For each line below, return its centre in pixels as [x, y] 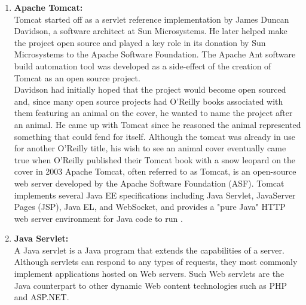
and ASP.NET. [42, 297]
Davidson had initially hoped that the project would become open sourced [150, 89]
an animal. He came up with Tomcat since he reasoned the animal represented [157, 124]
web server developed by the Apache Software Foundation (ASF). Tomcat [149, 183]
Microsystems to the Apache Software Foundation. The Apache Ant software [155, 54]
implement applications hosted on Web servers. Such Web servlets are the [149, 274]
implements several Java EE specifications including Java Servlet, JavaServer [155, 195]
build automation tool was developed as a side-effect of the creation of [143, 65]
